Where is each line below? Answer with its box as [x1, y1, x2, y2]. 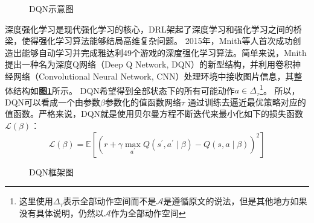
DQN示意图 [29, 2, 74, 14]
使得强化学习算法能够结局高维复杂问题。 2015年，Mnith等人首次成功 [21, 34, 293, 47]
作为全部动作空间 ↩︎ [111, 206, 186, 219]
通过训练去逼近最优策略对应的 [187, 95, 306, 108]
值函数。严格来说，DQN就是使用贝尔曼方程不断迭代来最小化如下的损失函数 [5, 107, 304, 120]
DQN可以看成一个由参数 [5, 95, 101, 108]
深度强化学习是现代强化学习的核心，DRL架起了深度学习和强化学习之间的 [5, 22, 293, 35]
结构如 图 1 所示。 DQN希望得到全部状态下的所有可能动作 [13, 84, 235, 96]
